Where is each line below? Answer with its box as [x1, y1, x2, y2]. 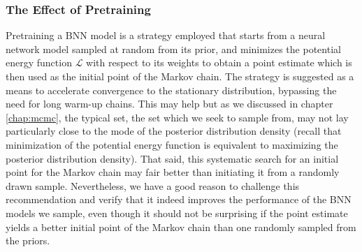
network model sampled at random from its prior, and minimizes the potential [6, 41, 341, 56]
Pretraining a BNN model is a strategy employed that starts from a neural [6, 28, 326, 43]
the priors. [6, 233, 50, 248]
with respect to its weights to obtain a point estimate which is [86, 55, 352, 70]
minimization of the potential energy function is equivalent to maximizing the [6, 137, 338, 151]
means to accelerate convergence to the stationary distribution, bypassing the [6, 82, 337, 97]
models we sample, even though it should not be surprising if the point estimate [6, 205, 348, 220]
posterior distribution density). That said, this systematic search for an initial [6, 151, 339, 165]
